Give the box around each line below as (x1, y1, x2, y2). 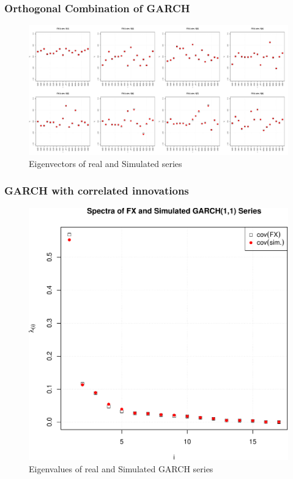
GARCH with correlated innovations (4, 183, 189, 198)
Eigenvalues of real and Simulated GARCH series (29, 462, 213, 475)
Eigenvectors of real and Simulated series (29, 157, 182, 169)
